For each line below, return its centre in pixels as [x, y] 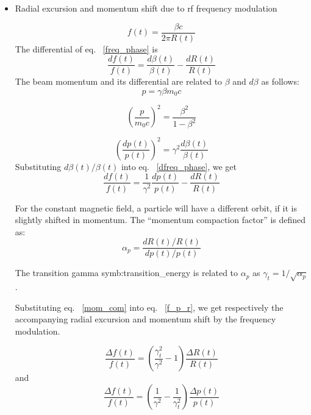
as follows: [280, 81]
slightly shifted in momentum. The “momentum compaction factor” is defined [160, 220]
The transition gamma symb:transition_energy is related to [127, 273]
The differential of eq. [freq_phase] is [86, 48]
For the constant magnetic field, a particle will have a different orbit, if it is [156, 207]
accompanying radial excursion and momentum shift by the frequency [145, 319]
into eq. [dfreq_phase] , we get [179, 166]
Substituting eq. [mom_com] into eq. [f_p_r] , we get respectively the [149, 307]
